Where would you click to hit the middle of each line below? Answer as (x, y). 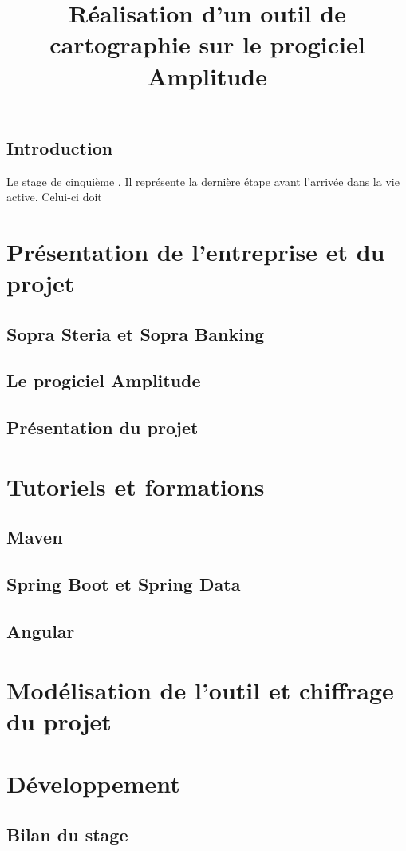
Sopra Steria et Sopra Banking (136, 333)
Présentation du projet (102, 427)
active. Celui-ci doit (54, 197)
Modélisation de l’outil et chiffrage (200, 689)
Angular (41, 630)
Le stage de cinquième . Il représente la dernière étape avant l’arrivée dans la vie (203, 181)
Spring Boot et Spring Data (124, 584)
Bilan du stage (67, 834)
